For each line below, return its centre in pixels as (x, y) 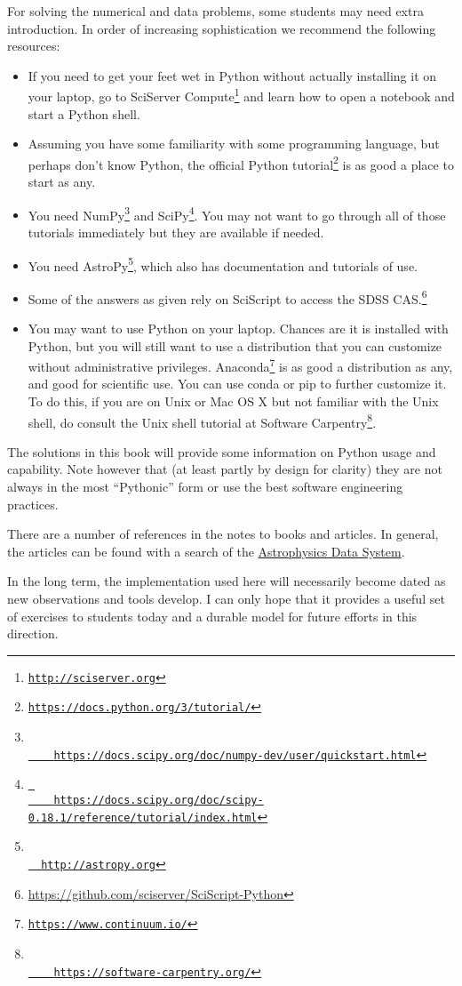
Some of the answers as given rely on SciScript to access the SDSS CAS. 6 (227, 297)
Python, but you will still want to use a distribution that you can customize (235, 345)
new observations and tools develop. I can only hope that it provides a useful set (226, 599)
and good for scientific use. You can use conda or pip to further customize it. (237, 384)
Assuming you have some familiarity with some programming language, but (234, 144)
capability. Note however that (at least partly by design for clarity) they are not (225, 469)
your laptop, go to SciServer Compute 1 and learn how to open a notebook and (241, 95)
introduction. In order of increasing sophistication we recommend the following (222, 28)
